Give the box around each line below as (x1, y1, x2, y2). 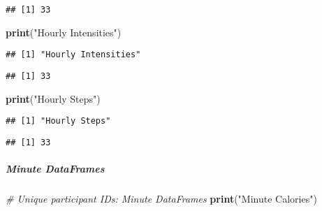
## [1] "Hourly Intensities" (6, 50, 141, 60)
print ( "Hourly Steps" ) (6, 91, 101, 105)
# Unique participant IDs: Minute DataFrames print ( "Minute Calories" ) (6, 191, 317, 206)
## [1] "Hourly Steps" (6, 116, 111, 126)
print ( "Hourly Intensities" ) (6, 24, 122, 39)
